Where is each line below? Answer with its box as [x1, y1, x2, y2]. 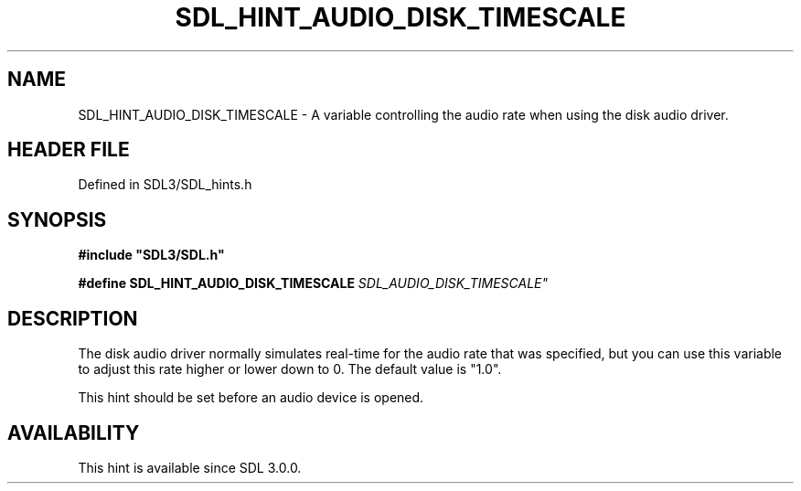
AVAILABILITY [7, 421, 140, 444]
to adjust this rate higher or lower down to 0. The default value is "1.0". [78, 361, 502, 378]
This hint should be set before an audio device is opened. [78, 390, 424, 406]
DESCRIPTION [7, 306, 138, 330]
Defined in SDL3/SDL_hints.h [78, 176, 252, 193]
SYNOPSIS [7, 208, 107, 231]
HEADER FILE [7, 138, 130, 162]
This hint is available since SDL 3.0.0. [78, 459, 302, 475]
